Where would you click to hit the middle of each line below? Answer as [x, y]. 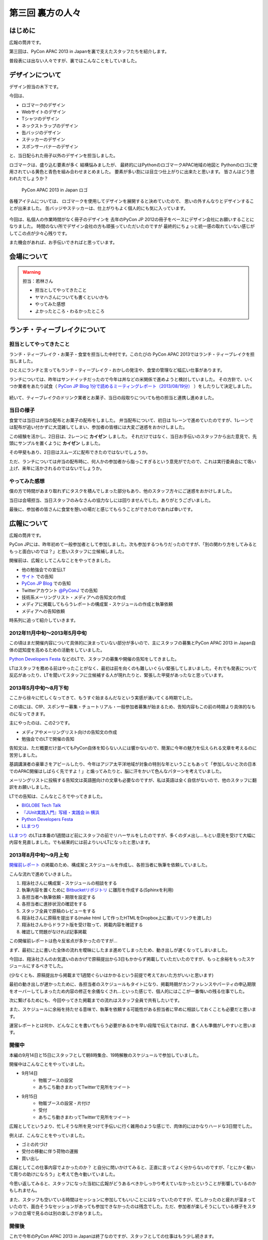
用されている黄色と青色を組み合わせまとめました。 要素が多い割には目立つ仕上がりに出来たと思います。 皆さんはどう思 [132, 172]
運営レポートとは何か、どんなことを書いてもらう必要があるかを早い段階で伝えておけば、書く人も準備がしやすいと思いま [133, 1025]
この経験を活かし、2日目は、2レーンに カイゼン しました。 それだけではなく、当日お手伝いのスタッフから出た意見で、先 [133, 436]
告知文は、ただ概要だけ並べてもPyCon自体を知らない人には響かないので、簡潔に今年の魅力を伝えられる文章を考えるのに [133, 748]
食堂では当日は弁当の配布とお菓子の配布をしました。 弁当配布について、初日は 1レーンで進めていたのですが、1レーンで [131, 420]
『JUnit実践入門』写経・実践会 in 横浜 [61, 812]
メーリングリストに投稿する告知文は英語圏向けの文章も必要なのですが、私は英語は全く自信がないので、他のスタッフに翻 [133, 780]
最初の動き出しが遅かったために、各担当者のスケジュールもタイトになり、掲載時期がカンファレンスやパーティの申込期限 [133, 984]
